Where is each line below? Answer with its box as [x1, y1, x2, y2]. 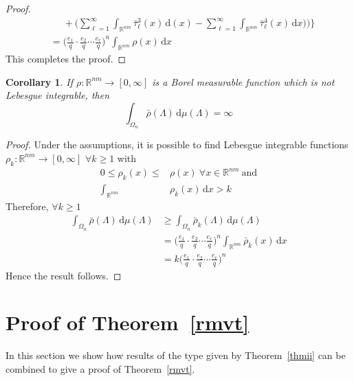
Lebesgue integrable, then [5, 88, 110, 102]
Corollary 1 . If [5, 74, 73, 89]
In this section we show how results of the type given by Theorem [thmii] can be [5, 348, 346, 362]
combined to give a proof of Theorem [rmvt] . [5, 361, 195, 376]
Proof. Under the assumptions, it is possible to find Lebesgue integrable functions [5, 137, 349, 152]
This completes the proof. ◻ [5, 51, 126, 66]
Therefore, [5, 198, 49, 213]
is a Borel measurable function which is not [152, 74, 335, 89]
